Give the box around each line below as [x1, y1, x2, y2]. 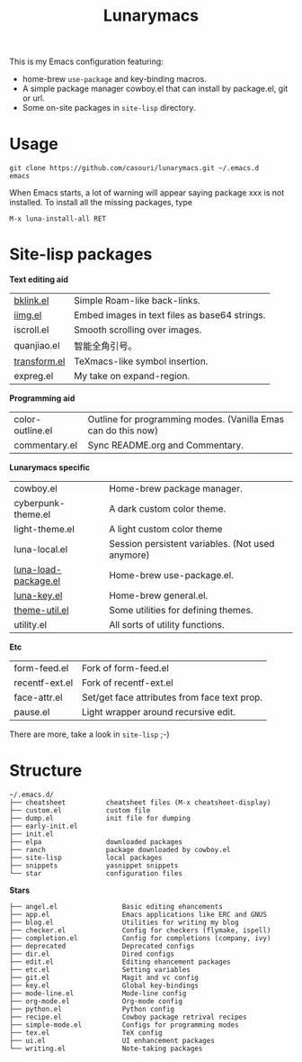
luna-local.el [13, 543, 68, 556]
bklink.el [13, 295, 49, 307]
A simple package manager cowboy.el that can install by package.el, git [22, 83, 289, 95]
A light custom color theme [109, 523, 223, 536]
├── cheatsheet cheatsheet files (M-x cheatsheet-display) [9, 798, 271, 807]
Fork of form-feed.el [81, 662, 169, 675]
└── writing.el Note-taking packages [9, 1044, 203, 1053]
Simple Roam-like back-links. [73, 295, 200, 307]
